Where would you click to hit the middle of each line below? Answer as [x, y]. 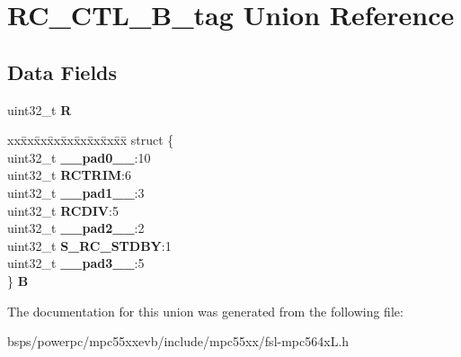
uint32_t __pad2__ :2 [76, 228]
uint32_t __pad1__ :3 [76, 192]
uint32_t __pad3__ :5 [76, 263]
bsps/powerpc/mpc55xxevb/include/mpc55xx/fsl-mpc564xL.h [178, 341]
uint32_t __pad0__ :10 [79, 157]
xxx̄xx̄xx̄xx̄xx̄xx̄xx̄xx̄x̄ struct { [91, 140]
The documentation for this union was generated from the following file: [205, 311]
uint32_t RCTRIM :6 [69, 175]
